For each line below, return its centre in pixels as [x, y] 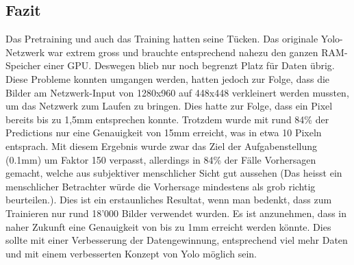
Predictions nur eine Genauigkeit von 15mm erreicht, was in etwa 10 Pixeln [164, 132]
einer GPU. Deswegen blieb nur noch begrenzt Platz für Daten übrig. [189, 65]
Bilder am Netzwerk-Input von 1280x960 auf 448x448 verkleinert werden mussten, [177, 92]
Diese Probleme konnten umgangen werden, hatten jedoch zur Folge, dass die [168, 78]
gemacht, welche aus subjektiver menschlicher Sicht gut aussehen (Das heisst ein [174, 173]
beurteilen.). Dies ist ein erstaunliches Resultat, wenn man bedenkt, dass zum [169, 200]
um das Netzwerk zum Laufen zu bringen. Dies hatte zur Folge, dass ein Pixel [169, 106]
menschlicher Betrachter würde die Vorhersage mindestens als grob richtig [161, 186]
